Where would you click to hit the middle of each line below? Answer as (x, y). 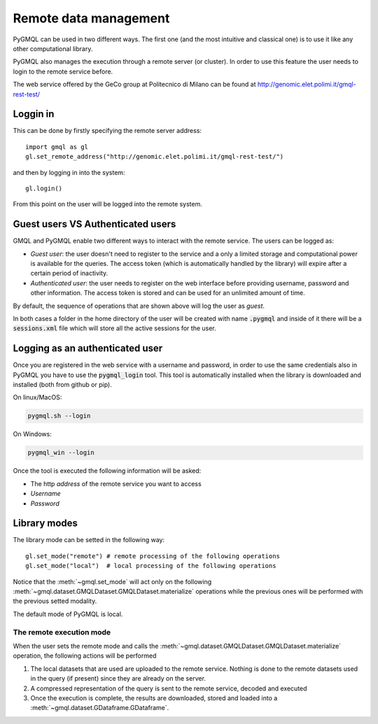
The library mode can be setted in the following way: (89, 540)
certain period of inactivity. (69, 274)
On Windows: (32, 434)
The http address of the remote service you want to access (116, 483)
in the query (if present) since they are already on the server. (118, 679)
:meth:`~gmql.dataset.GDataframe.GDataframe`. (100, 708)
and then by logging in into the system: (69, 172)
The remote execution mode (62, 632)
